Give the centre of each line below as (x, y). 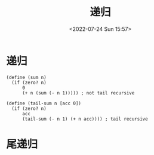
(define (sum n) (26, 77)
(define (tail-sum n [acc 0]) (44, 103)
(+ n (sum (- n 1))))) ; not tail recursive (78, 93)
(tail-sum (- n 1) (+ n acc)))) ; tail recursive (85, 119)
